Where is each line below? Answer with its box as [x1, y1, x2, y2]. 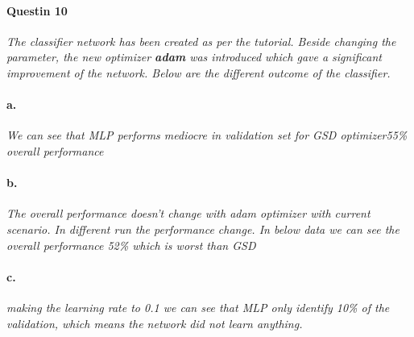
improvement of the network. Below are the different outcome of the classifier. [6, 64, 391, 81]
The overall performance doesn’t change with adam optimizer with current [6, 205, 371, 222]
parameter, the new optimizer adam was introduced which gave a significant [6, 48, 382, 65]
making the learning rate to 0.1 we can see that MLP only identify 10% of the [6, 298, 390, 315]
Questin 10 [6, 2, 68, 19]
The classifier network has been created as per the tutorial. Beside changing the [6, 32, 396, 49]
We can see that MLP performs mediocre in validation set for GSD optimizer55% [6, 127, 408, 144]
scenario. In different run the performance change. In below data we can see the [6, 220, 400, 237]
